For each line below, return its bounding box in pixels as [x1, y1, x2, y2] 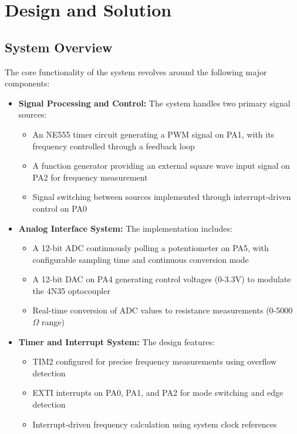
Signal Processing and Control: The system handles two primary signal [18, 96, 291, 109]
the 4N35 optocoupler [32, 284, 110, 296]
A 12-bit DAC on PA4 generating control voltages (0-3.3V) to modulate [32, 273, 291, 285]
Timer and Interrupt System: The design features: [18, 335, 215, 348]
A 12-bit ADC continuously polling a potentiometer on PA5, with [32, 242, 269, 254]
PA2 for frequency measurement [32, 171, 148, 183]
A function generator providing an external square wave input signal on [32, 159, 290, 172]
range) [42, 316, 65, 328]
